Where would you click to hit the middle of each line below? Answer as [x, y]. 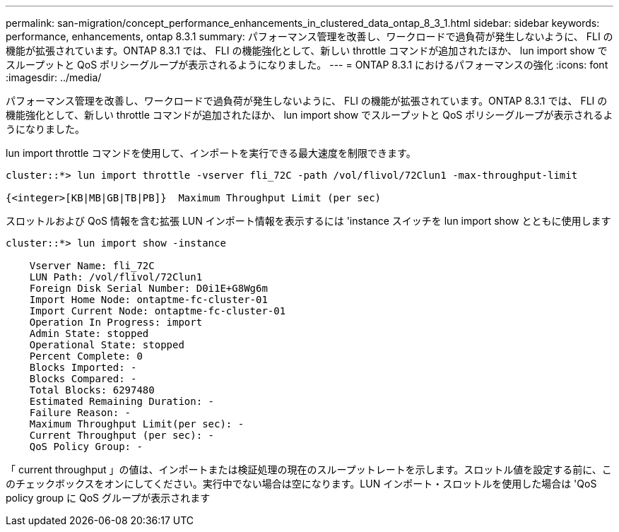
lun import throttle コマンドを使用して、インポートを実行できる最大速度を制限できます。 [211, 153]
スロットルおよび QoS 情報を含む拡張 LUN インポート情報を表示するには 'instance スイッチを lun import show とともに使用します [308, 221]
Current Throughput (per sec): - [122, 435]
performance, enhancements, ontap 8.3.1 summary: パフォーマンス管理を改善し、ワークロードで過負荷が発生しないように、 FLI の [309, 36]
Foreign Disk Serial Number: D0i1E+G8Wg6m [148, 288]
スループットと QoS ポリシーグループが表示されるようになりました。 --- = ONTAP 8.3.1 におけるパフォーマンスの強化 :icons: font [307, 65]
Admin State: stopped [89, 333]
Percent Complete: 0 [86, 356]
